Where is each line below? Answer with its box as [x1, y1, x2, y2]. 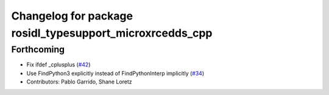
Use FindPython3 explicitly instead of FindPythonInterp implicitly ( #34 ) [26, 69, 204, 77]
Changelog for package [11, 9, 133, 23]
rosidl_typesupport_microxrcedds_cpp [11, 26, 213, 40]
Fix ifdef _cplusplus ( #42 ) [26, 61, 91, 68]
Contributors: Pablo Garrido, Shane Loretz [26, 78, 132, 85]
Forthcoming [11, 44, 65, 55]
